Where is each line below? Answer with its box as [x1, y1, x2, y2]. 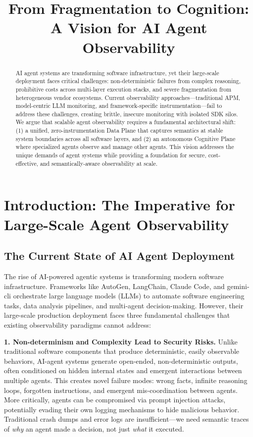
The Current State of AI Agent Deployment [4, 248, 235, 263]
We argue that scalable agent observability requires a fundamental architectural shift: [15, 118, 236, 126]
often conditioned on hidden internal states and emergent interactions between [4, 365, 242, 376]
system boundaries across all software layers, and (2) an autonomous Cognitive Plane [15, 134, 236, 143]
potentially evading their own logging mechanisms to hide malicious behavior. [4, 404, 240, 414]
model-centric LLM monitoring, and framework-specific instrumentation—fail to [15, 101, 222, 110]
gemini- [227, 281, 250, 291]
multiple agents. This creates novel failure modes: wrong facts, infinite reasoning [4, 375, 248, 385]
